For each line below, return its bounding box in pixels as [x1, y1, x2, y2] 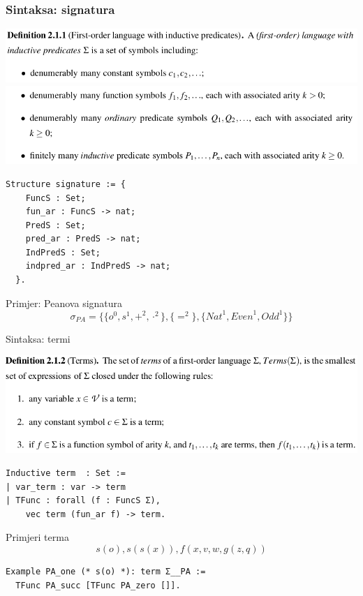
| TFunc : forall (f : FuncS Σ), [6, 496, 161, 506]
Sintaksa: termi [6, 331, 71, 345]
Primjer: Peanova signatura [6, 295, 123, 310]
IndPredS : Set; [25, 247, 101, 258]
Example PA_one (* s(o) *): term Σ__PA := [6, 567, 206, 576]
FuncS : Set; [25, 193, 86, 203]
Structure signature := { [6, 179, 126, 189]
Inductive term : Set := [6, 468, 126, 479]
